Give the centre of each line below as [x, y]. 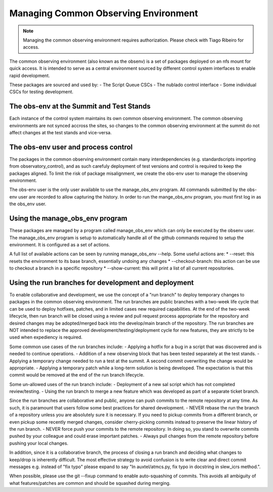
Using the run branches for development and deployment [102, 282]
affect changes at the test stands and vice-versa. [61, 132]
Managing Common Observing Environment [104, 13]
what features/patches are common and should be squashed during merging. [90, 483]
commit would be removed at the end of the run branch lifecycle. [77, 375]
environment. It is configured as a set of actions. [60, 244]
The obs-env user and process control [71, 147]
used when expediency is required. [46, 337]
